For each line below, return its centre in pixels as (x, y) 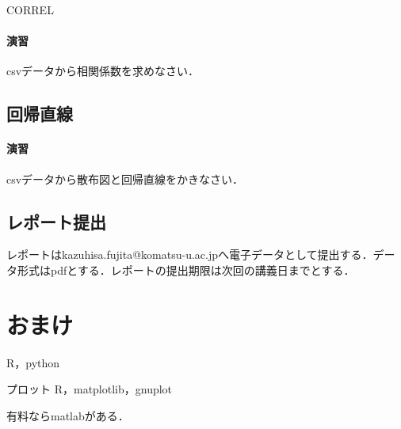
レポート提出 (56, 221)
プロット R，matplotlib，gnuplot (90, 389)
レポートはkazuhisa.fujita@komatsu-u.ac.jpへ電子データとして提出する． (190, 254)
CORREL (30, 9)
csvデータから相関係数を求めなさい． (103, 71)
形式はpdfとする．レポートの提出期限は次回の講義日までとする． (186, 270)
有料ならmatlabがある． (68, 415)
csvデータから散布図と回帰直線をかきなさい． (125, 178)
